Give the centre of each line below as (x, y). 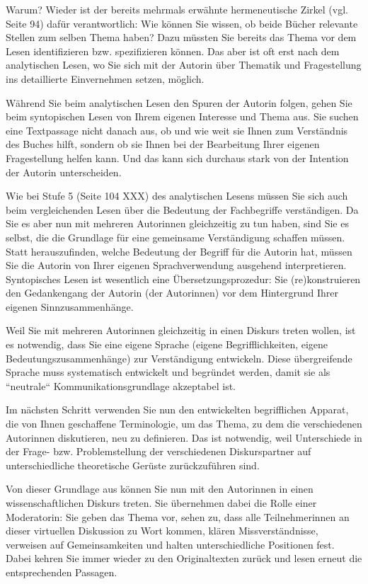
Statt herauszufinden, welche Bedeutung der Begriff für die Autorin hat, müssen (179, 251)
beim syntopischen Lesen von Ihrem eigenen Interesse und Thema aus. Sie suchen (182, 116)
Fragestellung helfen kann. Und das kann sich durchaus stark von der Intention (177, 158)
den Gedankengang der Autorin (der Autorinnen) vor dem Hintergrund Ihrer (172, 293)
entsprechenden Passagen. (62, 572)
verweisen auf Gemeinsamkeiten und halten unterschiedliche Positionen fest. (170, 544)
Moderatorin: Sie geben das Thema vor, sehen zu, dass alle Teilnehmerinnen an (178, 516)
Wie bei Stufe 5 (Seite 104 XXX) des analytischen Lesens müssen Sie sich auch (177, 196)
